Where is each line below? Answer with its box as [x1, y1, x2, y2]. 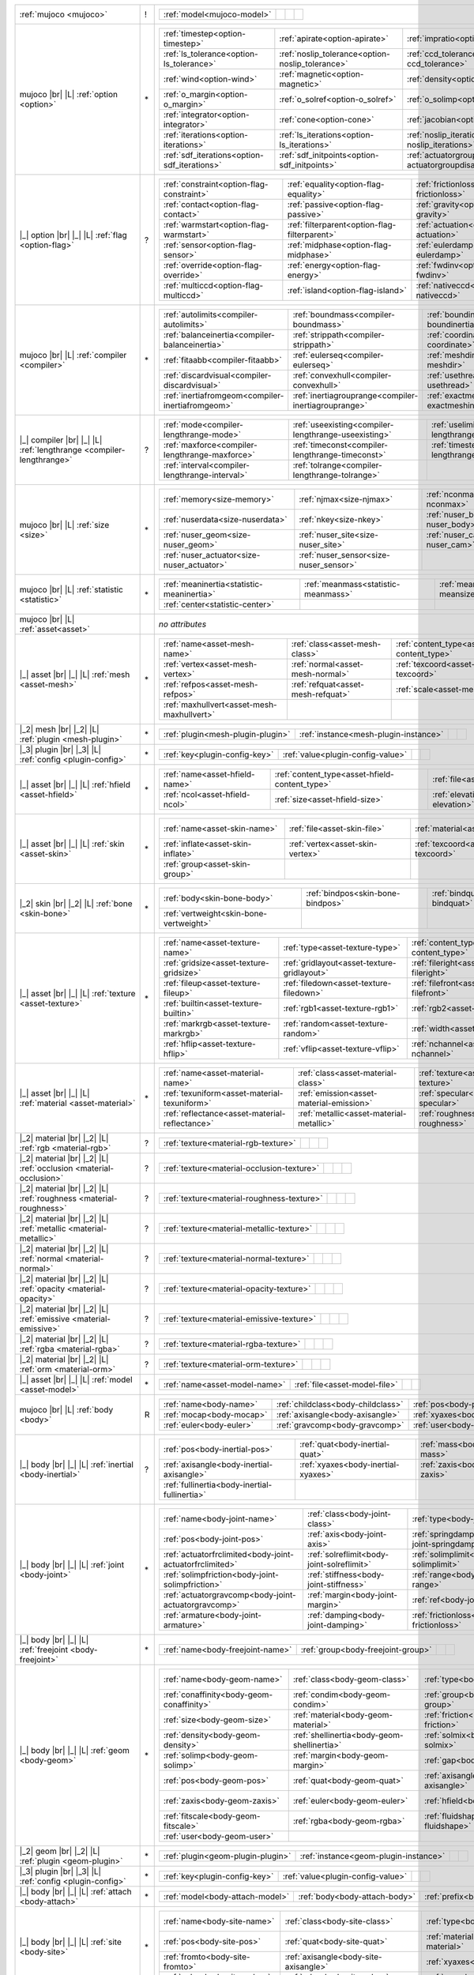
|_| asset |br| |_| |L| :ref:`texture [19, 987, 136, 999]
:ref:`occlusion [19, 1163, 73, 1173]
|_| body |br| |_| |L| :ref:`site [19, 1936, 122, 1947]
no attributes [158, 619, 207, 630]
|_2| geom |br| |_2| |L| [19, 1845, 100, 1856]
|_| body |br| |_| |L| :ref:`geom [19, 1745, 130, 1755]
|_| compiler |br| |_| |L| [19, 434, 103, 446]
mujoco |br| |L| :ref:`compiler [19, 350, 127, 360]
